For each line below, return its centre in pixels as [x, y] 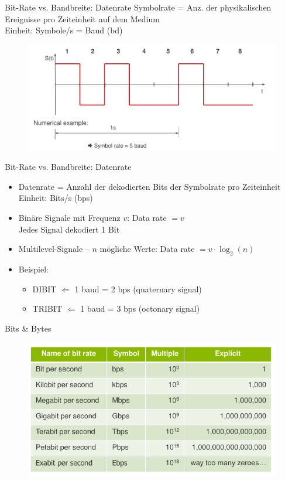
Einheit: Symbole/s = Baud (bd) [64, 30]
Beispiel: [34, 269]
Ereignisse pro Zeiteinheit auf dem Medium [82, 18]
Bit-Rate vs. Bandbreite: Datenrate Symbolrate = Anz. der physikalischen [138, 7]
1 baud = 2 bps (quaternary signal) [138, 289]
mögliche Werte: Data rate [147, 249]
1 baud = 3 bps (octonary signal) [140, 308]
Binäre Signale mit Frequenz [69, 218]
